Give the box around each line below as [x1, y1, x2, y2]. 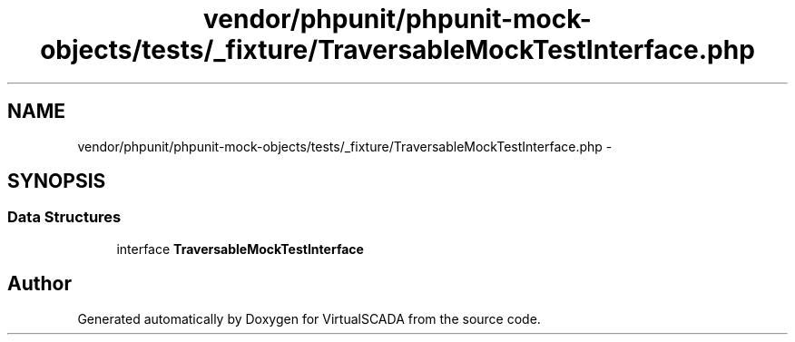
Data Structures [7, 208, 122, 227]
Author [7, 272, 72, 296]
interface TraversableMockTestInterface [116, 240, 364, 257]
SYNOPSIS [7, 170, 106, 193]
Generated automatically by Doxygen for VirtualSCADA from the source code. [77, 310, 541, 327]
